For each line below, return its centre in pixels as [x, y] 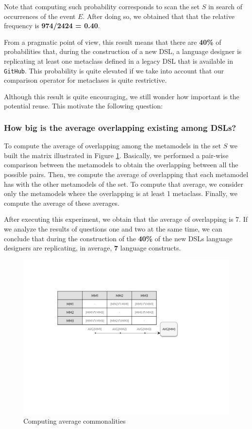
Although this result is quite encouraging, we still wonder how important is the [122, 96]
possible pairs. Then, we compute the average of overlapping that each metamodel [126, 174]
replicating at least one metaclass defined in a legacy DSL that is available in [119, 61]
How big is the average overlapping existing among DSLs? [120, 127]
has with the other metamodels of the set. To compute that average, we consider [124, 184]
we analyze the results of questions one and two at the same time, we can [113, 228]
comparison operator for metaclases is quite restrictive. [85, 80]
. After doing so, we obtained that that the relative [159, 16]
